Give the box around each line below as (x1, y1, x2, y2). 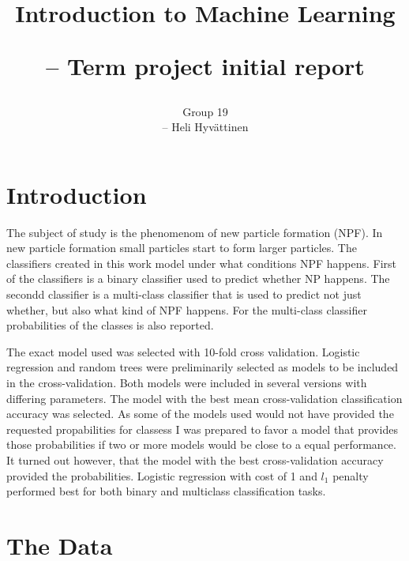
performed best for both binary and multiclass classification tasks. (6, 483, 326, 499)
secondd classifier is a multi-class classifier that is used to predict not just (6, 286, 362, 303)
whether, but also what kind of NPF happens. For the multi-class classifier (6, 301, 367, 318)
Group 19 (182, 103, 228, 119)
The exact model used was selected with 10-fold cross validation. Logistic (6, 343, 360, 360)
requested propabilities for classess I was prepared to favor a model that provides (6, 420, 398, 437)
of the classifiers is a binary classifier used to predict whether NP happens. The (6, 270, 390, 287)
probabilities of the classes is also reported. (6, 317, 214, 333)
